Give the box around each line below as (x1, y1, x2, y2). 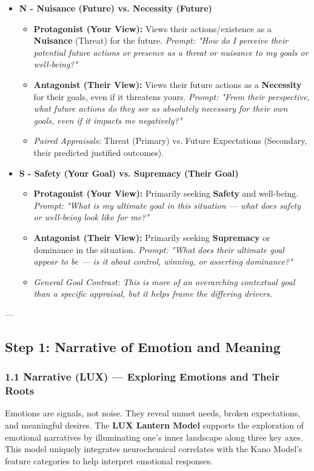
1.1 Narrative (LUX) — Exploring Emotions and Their (5, 369, 280, 384)
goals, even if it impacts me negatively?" (33, 114, 182, 126)
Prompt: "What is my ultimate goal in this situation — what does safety (33, 198, 301, 211)
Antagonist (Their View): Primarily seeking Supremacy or (33, 231, 270, 243)
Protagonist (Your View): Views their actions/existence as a (33, 22, 272, 35)
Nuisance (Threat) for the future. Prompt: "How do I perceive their (33, 34, 289, 47)
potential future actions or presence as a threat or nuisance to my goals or (33, 46, 309, 58)
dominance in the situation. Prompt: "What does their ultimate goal (33, 243, 284, 256)
